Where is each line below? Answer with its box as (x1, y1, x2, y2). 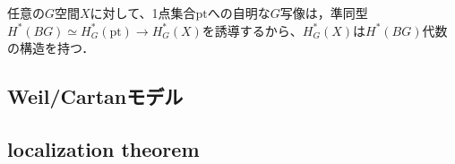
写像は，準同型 (279, 4, 368, 22)
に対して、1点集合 (90, 4, 196, 22)
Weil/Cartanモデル (7, 82, 184, 110)
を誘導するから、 (202, 21, 303, 39)
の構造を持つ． (7, 39, 95, 57)
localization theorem (7, 134, 200, 162)
